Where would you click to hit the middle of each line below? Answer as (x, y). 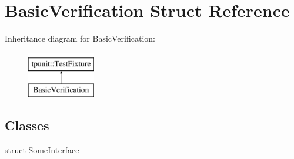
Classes (27, 125)
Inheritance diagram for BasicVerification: (80, 38)
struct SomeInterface (42, 150)
